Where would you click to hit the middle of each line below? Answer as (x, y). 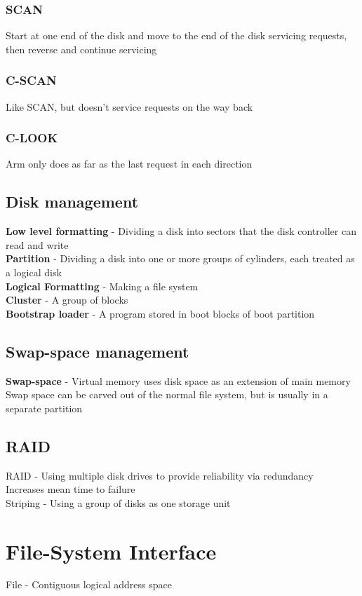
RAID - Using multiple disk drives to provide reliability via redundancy (160, 475)
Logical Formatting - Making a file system (102, 286)
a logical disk (34, 272)
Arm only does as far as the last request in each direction (129, 164)
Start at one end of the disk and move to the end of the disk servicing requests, (176, 35)
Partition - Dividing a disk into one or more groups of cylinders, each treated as (180, 258)
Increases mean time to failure (71, 489)
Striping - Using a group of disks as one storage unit (118, 502)
